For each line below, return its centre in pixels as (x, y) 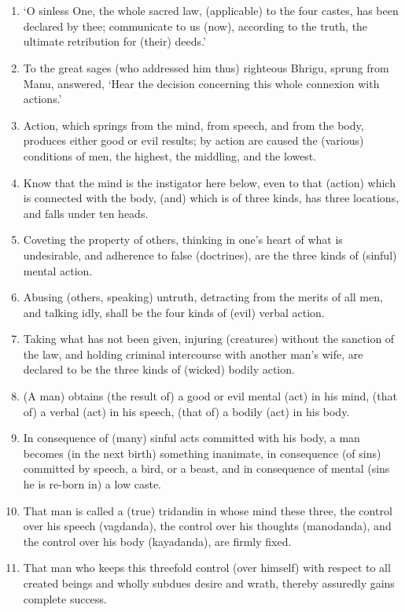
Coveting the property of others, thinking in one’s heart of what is (183, 240)
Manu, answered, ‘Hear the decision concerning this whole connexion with (201, 83)
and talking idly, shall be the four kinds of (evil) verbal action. (174, 312)
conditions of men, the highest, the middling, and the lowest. (170, 155)
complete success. (65, 598)
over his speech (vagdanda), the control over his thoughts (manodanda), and (207, 526)
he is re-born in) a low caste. (92, 484)
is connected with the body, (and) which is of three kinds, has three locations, (211, 198)
